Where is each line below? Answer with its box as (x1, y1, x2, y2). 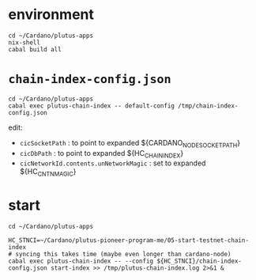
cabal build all (8, 45, 62, 53)
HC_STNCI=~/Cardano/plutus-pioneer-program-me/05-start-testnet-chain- (8, 236, 249, 244)
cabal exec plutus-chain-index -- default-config (8, 101, 175, 110)
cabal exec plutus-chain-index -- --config (8, 257, 154, 266)
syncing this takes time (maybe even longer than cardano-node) (15, 251, 232, 259)
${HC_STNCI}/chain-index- (156, 257, 243, 266)
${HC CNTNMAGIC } (19, 167, 77, 179)
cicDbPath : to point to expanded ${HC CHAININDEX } (19, 148, 184, 160)
